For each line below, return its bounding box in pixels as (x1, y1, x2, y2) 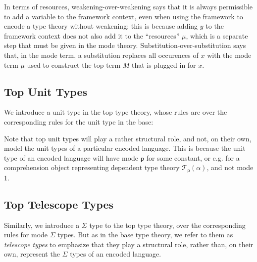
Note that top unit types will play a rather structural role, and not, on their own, (4, 133, 252, 143)
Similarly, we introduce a (4, 219, 80, 230)
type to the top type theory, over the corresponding (89, 219, 246, 230)
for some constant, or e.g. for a (146, 152, 240, 163)
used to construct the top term (27, 59, 121, 70)
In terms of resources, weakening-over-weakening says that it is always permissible (4, 1, 253, 11)
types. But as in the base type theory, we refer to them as (57, 229, 233, 240)
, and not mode (206, 162, 254, 173)
